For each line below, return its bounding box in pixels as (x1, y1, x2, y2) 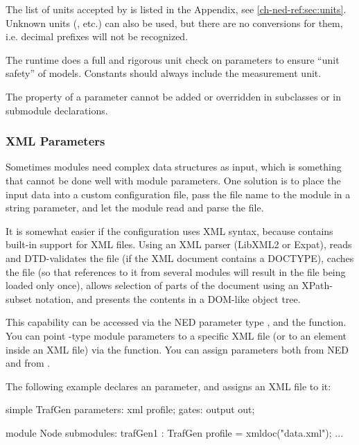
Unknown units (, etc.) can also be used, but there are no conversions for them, (6, 15, 343, 30)
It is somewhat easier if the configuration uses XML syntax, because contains (6, 223, 333, 238)
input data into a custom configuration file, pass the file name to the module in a (6, 186, 351, 201)
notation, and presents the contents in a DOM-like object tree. (35, 291, 301, 306)
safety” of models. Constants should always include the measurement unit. (6, 66, 322, 80)
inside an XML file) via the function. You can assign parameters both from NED (6, 342, 349, 356)
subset (6, 291, 33, 306)
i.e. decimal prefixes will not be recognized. (6, 29, 189, 44)
